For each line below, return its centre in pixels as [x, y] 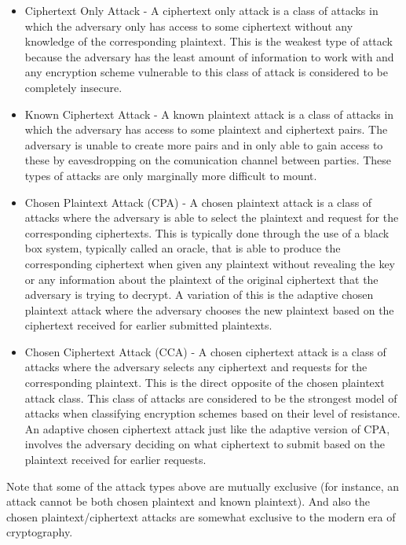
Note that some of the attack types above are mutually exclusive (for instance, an [203, 486]
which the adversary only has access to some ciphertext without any [189, 26]
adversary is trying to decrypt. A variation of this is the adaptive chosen [199, 295]
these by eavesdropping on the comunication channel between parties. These [208, 160]
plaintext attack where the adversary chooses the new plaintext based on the [209, 309]
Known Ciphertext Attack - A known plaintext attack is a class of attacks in [209, 114]
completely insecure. [73, 87]
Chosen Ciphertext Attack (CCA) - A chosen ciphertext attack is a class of [205, 351]
